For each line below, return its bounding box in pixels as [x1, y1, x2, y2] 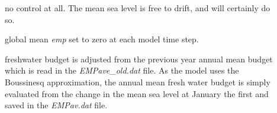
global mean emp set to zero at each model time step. [5, 33, 199, 45]
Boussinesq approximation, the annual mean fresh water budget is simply [5, 75, 270, 88]
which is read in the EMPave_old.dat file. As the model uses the [5, 64, 239, 77]
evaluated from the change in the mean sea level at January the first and [5, 87, 269, 99]
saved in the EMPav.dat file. [5, 99, 108, 111]
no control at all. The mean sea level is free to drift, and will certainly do [5, 2, 270, 14]
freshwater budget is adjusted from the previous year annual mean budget [5, 52, 273, 65]
